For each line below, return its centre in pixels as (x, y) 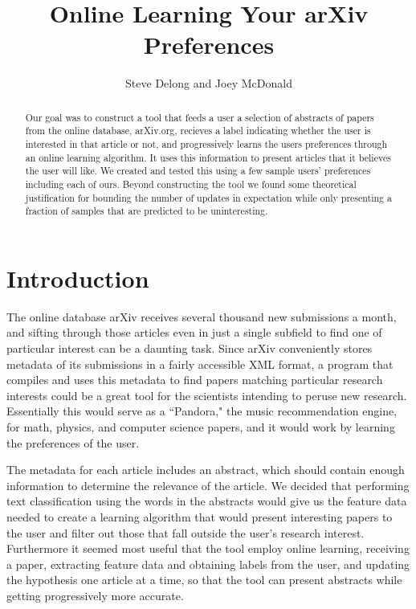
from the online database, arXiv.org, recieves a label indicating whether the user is (198, 131)
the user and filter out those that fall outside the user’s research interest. (186, 532)
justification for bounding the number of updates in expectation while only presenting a (208, 197)
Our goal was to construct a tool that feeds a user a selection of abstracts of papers (200, 117)
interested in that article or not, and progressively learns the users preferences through (206, 144)
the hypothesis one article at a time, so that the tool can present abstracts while (204, 580)
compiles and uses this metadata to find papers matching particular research (195, 380)
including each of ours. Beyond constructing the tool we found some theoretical (191, 184)
